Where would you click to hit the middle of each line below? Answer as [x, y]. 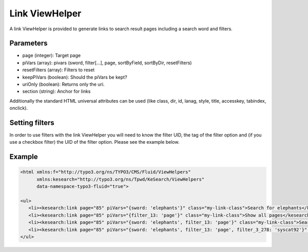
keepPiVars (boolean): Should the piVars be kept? [75, 77]
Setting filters [32, 123]
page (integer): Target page [52, 55]
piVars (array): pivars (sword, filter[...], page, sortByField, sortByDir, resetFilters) [107, 63]
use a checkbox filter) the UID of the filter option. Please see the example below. [94, 142]
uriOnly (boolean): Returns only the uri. [63, 84]
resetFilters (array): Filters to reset [59, 70]
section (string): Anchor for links [56, 91]
